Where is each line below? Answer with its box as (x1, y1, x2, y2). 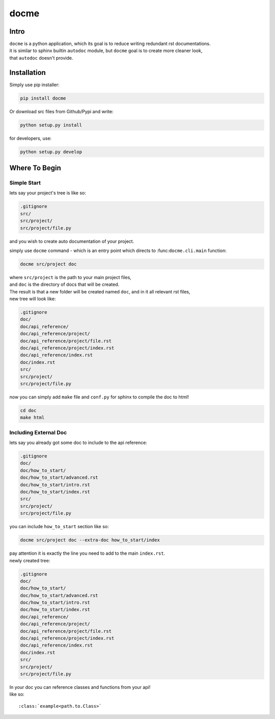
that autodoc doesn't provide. (9, 55, 73, 61)
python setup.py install (20, 122, 82, 128)
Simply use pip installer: (9, 82, 60, 88)
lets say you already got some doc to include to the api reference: (9, 439, 147, 446)
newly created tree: (9, 557, 50, 563)
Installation (9, 68, 46, 77)
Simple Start (9, 179, 41, 186)
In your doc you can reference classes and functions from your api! (9, 684, 151, 690)
